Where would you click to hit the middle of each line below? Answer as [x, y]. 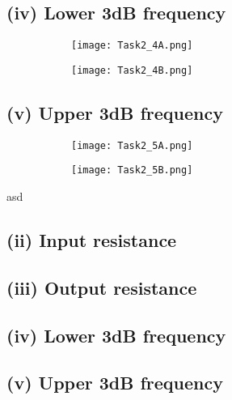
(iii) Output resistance [102, 287]
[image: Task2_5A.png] [132, 145]
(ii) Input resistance [92, 240]
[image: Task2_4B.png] [132, 70]
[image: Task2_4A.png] [132, 46]
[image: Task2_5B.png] [132, 170]
